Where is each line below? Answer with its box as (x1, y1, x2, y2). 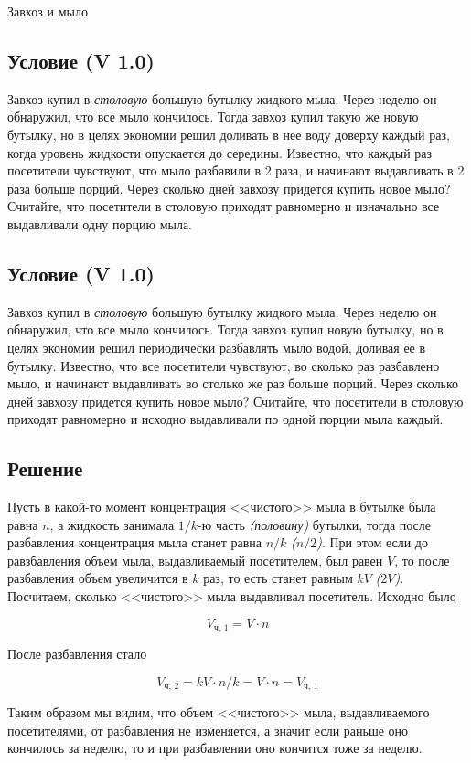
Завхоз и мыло (7, 2, 88, 20)
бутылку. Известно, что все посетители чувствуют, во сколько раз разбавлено (7, 355, 440, 375)
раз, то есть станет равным (203, 568, 353, 588)
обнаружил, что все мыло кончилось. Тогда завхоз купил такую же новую (7, 107, 419, 126)
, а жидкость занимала (49, 514, 175, 534)
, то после (394, 550, 450, 569)
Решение (7, 454, 83, 482)
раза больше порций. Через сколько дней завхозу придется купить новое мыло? (7, 178, 451, 197)
